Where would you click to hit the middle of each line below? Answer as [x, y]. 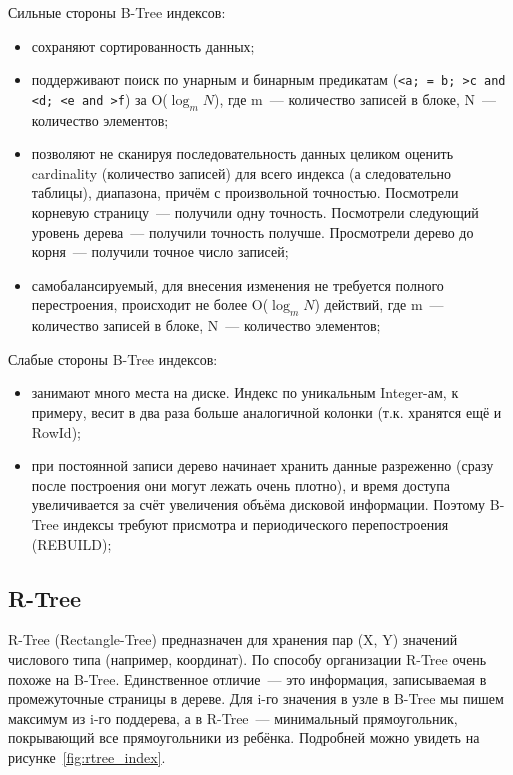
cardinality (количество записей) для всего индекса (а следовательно [241, 172]
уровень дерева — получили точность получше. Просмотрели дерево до [252, 231]
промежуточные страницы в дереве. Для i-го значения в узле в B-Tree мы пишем [256, 698]
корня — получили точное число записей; [160, 251]
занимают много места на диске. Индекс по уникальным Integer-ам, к [245, 392]
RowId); [56, 431]
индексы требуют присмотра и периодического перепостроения [256, 523]
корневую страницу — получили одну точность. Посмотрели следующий [255, 212]
